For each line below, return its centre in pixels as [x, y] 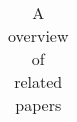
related [38, 81]
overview [38, 35]
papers [38, 104]
